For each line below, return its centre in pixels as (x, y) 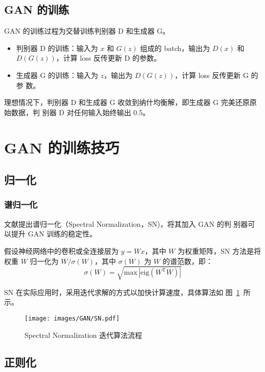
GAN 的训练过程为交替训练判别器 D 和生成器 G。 (87, 31)
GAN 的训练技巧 (62, 147)
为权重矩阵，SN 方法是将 (219, 250)
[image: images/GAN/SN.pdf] (72, 318)
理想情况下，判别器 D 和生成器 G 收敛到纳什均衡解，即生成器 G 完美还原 (127, 102)
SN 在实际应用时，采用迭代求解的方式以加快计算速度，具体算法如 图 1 (122, 292)
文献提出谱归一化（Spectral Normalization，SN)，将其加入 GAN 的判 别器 (126, 223)
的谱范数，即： (188, 261)
